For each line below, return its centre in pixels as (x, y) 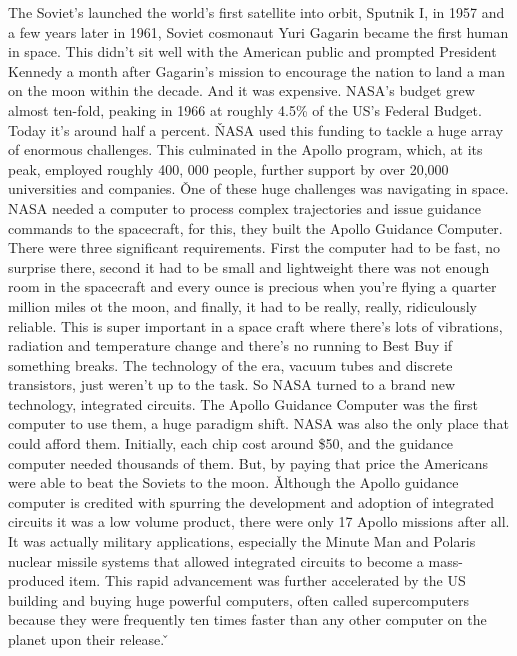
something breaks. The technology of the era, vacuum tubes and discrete (230, 364)
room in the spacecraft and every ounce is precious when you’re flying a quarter (252, 286)
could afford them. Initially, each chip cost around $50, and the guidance (231, 443)
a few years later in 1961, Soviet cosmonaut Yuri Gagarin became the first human (258, 31)
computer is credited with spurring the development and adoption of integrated (251, 501)
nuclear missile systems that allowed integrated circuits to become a (216, 560)
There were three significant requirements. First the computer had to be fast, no (254, 247)
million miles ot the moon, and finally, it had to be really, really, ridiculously (242, 305)
